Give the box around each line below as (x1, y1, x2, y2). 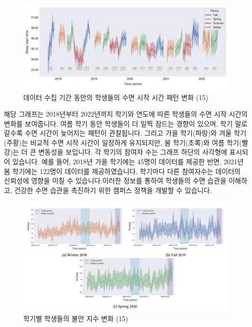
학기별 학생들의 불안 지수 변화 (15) (23, 313, 128, 324)
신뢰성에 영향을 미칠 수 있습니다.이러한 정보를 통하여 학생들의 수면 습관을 (4, 175, 227, 186)
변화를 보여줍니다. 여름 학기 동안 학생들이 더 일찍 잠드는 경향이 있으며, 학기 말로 (4, 118, 248, 128)
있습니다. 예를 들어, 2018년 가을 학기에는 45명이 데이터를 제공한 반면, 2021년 (12, 156, 244, 167)
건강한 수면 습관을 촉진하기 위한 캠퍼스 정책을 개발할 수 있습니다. (14, 185, 212, 195)
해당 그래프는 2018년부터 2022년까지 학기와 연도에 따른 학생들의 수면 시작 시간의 (4, 109, 248, 119)
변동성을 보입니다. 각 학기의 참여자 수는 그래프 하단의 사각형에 (38, 147, 227, 157)
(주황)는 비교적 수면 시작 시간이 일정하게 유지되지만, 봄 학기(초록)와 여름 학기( (4, 137, 242, 147)
